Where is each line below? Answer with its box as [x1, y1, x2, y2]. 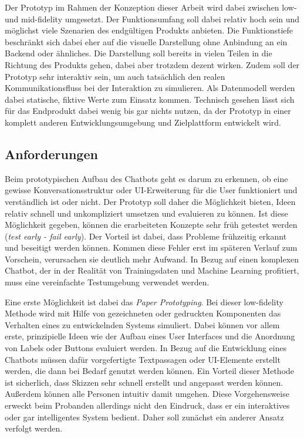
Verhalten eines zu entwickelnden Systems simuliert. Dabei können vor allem [5, 318, 280, 331]
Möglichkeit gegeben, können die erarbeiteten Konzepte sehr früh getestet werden [5, 218, 298, 231]
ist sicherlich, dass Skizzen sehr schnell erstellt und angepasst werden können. [5, 376, 283, 388]
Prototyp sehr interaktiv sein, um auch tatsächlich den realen [5, 70, 225, 82]
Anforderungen [5, 144, 98, 163]
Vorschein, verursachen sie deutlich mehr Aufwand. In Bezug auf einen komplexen [5, 252, 299, 265]
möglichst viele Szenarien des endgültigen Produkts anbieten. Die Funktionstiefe [5, 24, 293, 36]
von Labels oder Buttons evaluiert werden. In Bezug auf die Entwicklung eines [5, 342, 287, 354]
